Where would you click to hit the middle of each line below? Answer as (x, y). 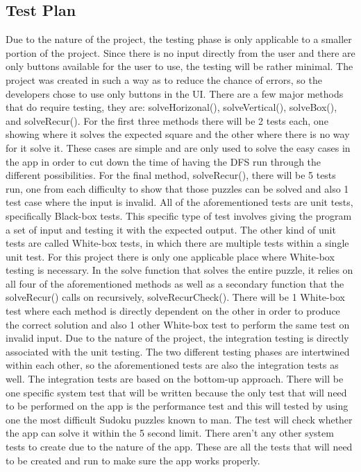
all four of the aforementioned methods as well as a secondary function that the (175, 283)
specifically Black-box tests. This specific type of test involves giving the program (179, 215)
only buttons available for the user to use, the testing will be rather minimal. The (179, 66)
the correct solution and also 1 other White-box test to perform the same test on (178, 324)
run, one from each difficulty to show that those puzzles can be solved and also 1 (177, 188)
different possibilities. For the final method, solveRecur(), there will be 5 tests (171, 175)
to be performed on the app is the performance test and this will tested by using (177, 406)
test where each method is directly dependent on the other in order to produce (173, 311)
